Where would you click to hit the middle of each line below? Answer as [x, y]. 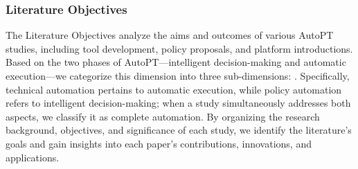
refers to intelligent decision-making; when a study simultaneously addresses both [178, 103]
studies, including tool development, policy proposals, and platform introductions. [179, 48]
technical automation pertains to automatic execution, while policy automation [174, 89]
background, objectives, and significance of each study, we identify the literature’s [179, 130]
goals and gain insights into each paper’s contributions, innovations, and [159, 143]
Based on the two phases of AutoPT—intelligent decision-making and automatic [176, 62]
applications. [33, 157]
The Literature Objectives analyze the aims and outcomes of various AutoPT [170, 35]
